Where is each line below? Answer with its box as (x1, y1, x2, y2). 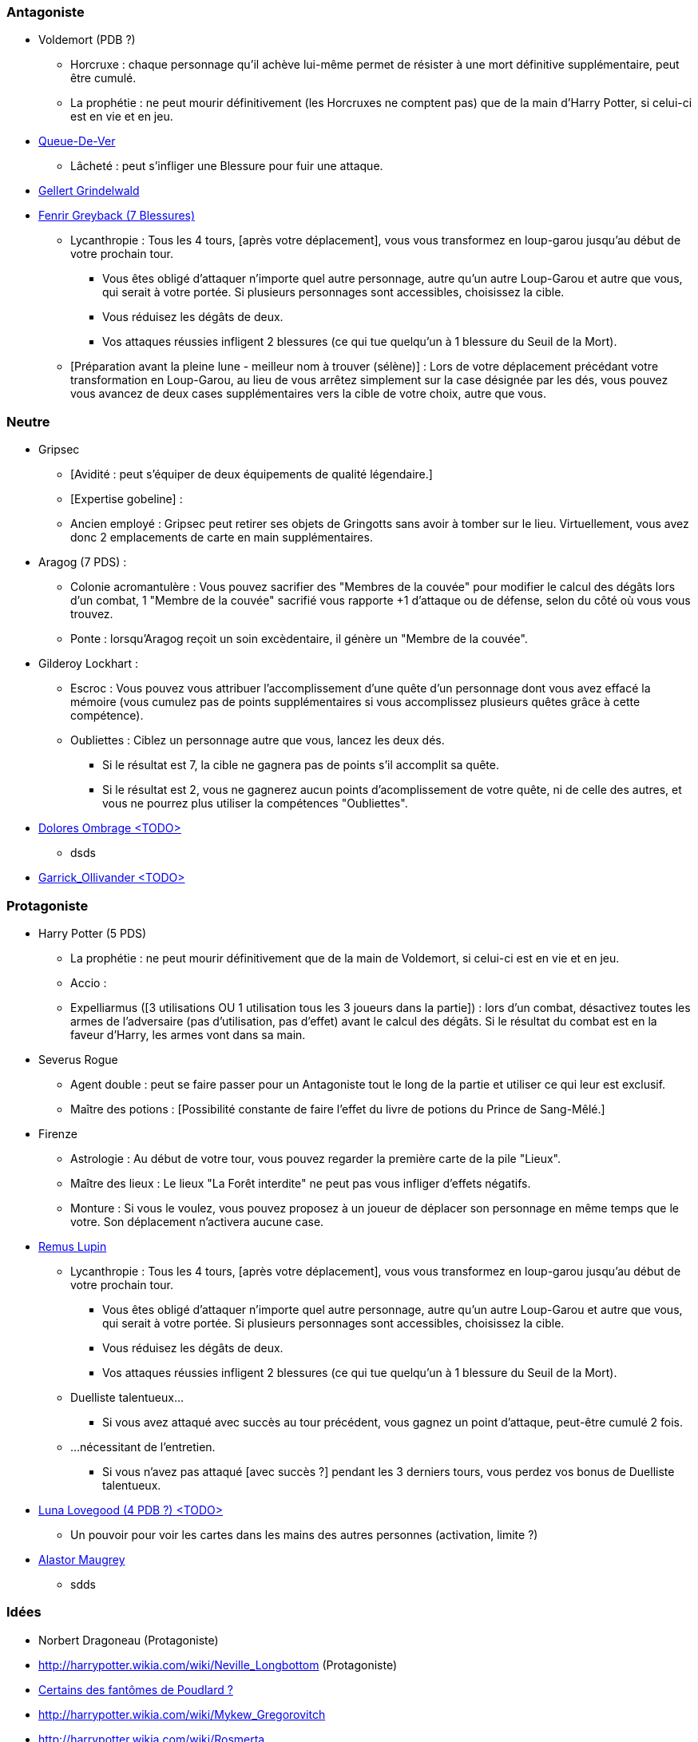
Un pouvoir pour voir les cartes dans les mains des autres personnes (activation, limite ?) (70, 1527, 538, 1542)
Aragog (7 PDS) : (38, 555, 127, 569)
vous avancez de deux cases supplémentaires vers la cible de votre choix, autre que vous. (70, 387, 546, 401)
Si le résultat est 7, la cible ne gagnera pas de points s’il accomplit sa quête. (102, 758, 500, 772)
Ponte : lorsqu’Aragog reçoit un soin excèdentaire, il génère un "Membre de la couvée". (70, 632, 528, 646)
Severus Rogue (38, 1052, 118, 1066)
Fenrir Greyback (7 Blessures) (38, 208, 196, 223)
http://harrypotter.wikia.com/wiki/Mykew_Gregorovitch (38, 1707, 326, 1721)
